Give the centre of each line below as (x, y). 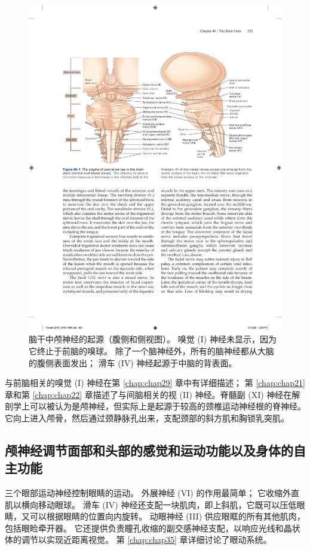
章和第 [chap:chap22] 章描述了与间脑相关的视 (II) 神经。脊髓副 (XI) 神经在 (148, 394)
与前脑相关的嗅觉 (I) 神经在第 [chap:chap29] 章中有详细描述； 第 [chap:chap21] (155, 383)
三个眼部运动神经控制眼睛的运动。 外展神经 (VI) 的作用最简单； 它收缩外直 (152, 493)
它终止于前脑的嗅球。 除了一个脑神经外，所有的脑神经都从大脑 (151, 350)
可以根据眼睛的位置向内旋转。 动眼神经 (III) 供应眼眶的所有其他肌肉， (167, 516)
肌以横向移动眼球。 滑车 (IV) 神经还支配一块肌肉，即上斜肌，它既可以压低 (151, 504)
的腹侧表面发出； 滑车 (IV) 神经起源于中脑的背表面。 (133, 362)
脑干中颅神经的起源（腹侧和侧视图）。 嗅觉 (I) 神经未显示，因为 (153, 339)
